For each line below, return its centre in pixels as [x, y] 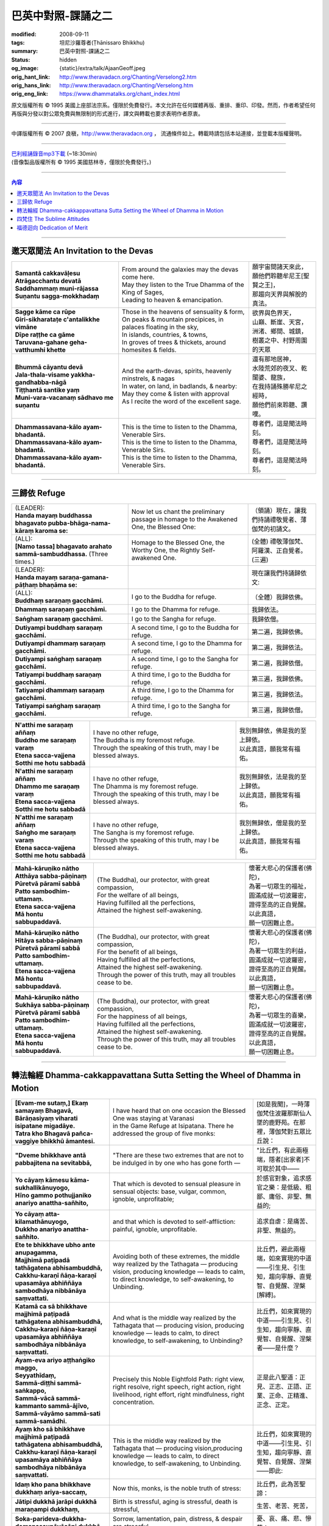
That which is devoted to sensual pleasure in [177, 1184]
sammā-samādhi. [41, 1421]
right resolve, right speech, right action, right [177, 1387]
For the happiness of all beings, [142, 1016]
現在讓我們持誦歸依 [279, 573]
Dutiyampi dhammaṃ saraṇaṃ [60, 643]
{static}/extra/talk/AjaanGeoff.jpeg [102, 68]
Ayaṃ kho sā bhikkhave [50, 1430]
